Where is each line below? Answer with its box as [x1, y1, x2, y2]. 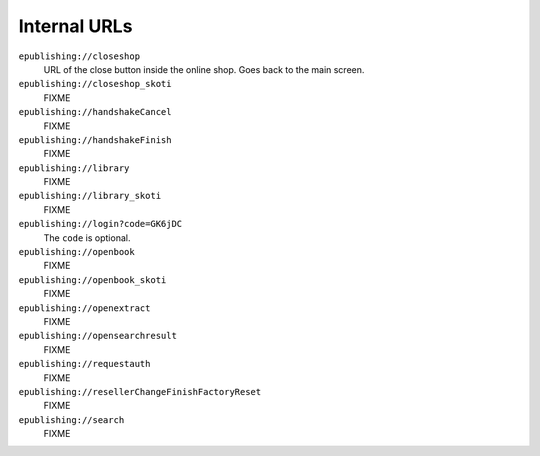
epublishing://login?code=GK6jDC [18, 218, 183, 230]
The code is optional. [43, 231, 131, 244]
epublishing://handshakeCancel [18, 106, 172, 118]
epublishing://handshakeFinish [18, 134, 172, 145]
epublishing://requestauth [18, 358, 151, 370]
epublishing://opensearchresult [18, 330, 177, 342]
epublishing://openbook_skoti [18, 274, 167, 285]
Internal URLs [18, 15, 133, 37]
